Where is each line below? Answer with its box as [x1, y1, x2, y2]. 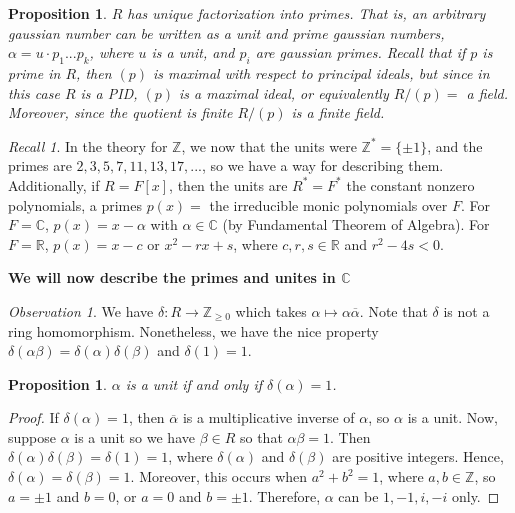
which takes [235, 300, 307, 321]
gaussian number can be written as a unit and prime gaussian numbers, [8, 22, 445, 43]
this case [8, 82, 60, 103]
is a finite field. [291, 102, 385, 123]
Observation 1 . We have [8, 300, 154, 321]
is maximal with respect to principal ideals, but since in [153, 62, 490, 83]
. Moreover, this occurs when [130, 466, 308, 487]
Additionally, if [8, 174, 100, 195]
